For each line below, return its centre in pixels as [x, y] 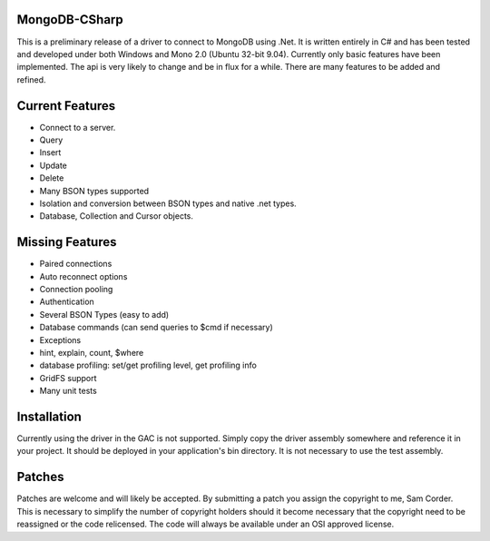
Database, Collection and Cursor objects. [117, 216]
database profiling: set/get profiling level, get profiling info [148, 365]
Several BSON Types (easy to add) [104, 314]
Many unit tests [68, 391]
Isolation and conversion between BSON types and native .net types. [168, 203]
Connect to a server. [78, 127]
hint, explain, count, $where [92, 352]
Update [54, 165]
